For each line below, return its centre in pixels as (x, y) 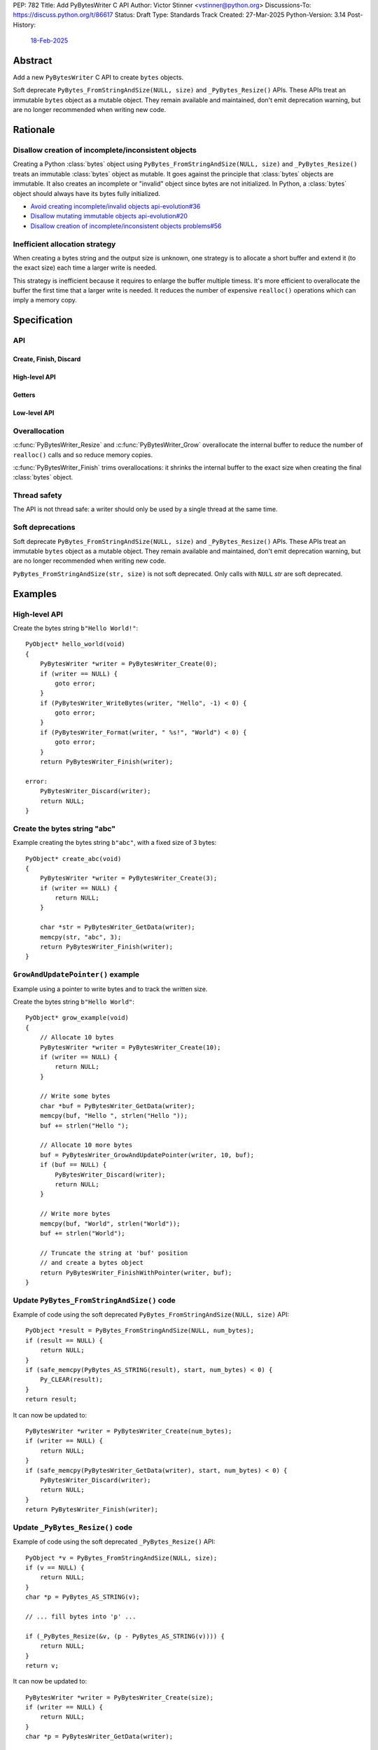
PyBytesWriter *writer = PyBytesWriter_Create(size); (119, 1697)
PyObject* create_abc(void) (73, 859)
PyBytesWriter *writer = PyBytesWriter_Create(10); (130, 1047)
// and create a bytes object (91, 1263)
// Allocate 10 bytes (77, 1037)
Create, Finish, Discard (47, 359)
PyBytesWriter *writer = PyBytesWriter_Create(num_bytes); (129, 1431)
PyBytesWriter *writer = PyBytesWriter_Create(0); (128, 664)
